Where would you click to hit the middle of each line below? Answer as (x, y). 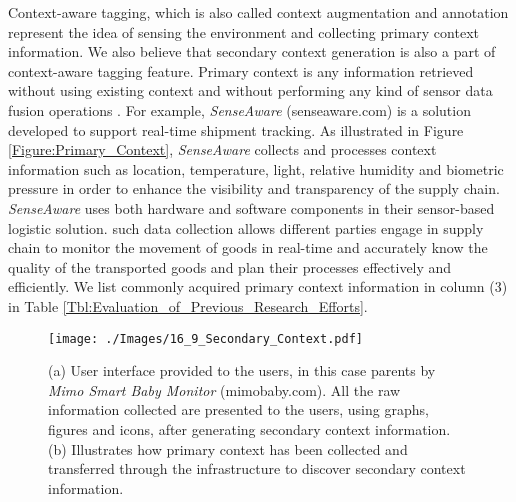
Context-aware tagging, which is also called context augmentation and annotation (258, 12)
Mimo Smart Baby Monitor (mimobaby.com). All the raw (224, 389)
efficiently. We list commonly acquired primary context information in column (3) (258, 286)
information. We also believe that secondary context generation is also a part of (252, 51)
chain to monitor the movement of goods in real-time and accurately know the (248, 247)
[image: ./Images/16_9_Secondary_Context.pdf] (205, 338)
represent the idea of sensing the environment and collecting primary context (243, 31)
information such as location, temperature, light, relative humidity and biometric (256, 168)
